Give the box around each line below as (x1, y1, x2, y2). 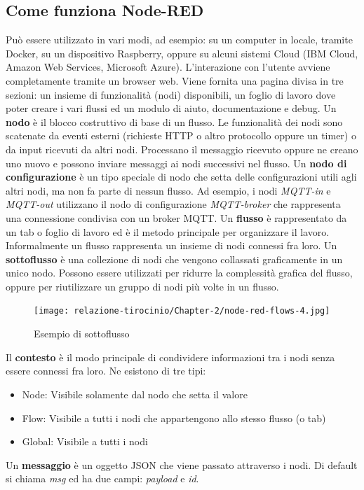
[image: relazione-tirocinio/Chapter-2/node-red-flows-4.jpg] (34, 306, 330, 316)
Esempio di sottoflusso (34, 326, 130, 341)
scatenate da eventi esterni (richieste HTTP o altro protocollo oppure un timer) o (6, 128, 356, 143)
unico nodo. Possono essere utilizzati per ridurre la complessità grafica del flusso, (6, 265, 353, 280)
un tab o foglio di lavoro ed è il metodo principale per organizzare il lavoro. (6, 224, 330, 239)
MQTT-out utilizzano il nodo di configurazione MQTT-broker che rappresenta (6, 197, 341, 211)
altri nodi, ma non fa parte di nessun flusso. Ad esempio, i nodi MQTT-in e (6, 183, 331, 197)
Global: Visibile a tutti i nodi (22, 434, 148, 449)
